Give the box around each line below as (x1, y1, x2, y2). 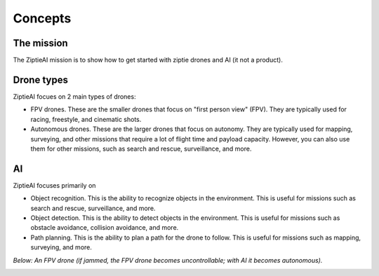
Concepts (13, 11, 72, 26)
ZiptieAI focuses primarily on (13, 181, 96, 189)
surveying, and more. (30, 243, 93, 251)
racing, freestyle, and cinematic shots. (30, 115, 142, 123)
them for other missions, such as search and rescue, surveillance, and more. (30, 144, 252, 153)
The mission (13, 37, 68, 49)
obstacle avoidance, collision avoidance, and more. (30, 223, 179, 232)
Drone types (13, 74, 68, 85)
